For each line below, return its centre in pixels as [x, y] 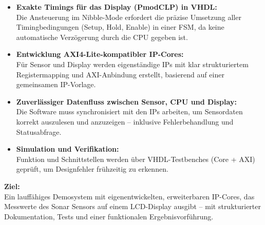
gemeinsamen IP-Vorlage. [56, 84]
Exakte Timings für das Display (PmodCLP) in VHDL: [117, 7]
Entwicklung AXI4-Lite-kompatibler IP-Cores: [100, 54]
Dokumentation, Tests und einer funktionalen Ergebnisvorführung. [109, 216]
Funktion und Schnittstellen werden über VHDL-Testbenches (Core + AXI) [136, 159]
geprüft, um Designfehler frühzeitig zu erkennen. [92, 169]
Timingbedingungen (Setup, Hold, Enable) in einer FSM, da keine [120, 27]
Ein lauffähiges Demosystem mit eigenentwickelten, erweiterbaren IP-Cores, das [129, 196]
